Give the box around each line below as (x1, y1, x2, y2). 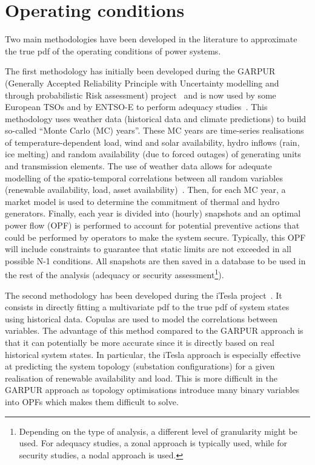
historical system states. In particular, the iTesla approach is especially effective (5, 348, 300, 360)
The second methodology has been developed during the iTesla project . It (5, 288, 282, 301)
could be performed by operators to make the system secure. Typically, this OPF (5, 230, 306, 243)
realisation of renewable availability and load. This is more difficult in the (5, 371, 277, 384)
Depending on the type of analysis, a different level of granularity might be (19, 424, 297, 437)
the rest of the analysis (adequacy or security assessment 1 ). (5, 267, 224, 281)
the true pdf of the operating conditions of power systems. (5, 44, 221, 57)
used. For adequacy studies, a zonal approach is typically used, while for (19, 437, 287, 449)
